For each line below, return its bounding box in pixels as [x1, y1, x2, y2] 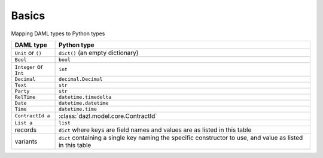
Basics [11, 9, 45, 22]
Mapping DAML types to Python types [11, 30, 105, 37]
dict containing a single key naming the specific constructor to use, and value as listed [58, 133, 303, 142]
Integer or [14, 62, 43, 71]
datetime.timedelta [58, 93, 112, 100]
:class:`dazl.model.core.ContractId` [58, 111, 157, 120]
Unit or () [14, 48, 42, 57]
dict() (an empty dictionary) [58, 48, 139, 57]
